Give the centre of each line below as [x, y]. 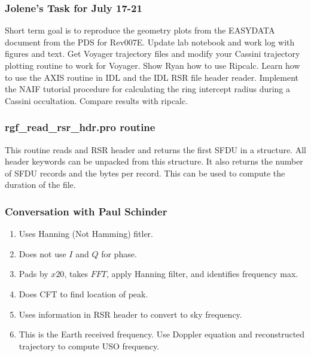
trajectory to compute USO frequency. [89, 346]
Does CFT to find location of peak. [83, 293]
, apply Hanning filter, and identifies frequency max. [202, 274]
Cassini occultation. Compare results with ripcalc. [97, 100]
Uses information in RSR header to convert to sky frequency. [130, 314]
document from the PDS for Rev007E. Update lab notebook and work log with [150, 42]
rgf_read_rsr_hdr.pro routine [80, 127]
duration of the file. [40, 185]
